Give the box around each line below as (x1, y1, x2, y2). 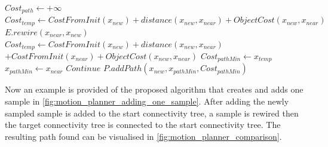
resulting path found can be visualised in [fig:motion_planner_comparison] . (5, 130, 282, 142)
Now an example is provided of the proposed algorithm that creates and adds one (5, 83, 304, 96)
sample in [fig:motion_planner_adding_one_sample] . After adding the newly (5, 95, 289, 107)
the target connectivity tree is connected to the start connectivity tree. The (5, 118, 281, 131)
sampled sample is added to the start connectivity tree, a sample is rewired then (5, 106, 299, 119)
